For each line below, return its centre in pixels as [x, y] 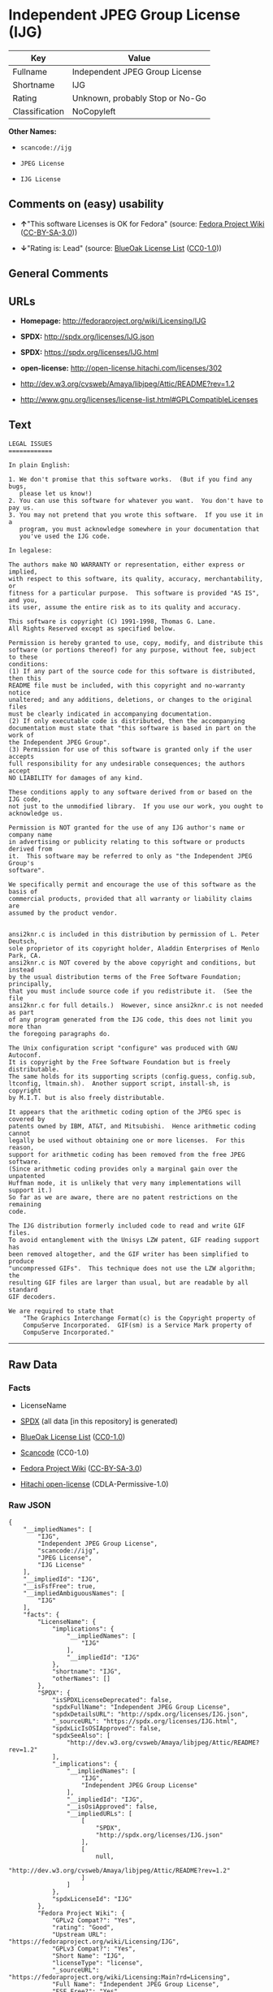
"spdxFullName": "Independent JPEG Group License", [141, 1707]
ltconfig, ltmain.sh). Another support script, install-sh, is [119, 1083]
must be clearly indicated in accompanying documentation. [110, 714]
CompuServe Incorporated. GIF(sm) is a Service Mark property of [138, 1325]
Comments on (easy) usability [86, 204]
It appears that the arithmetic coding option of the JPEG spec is [125, 1112]
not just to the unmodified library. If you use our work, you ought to [136, 806]
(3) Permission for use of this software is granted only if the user [130, 749]
